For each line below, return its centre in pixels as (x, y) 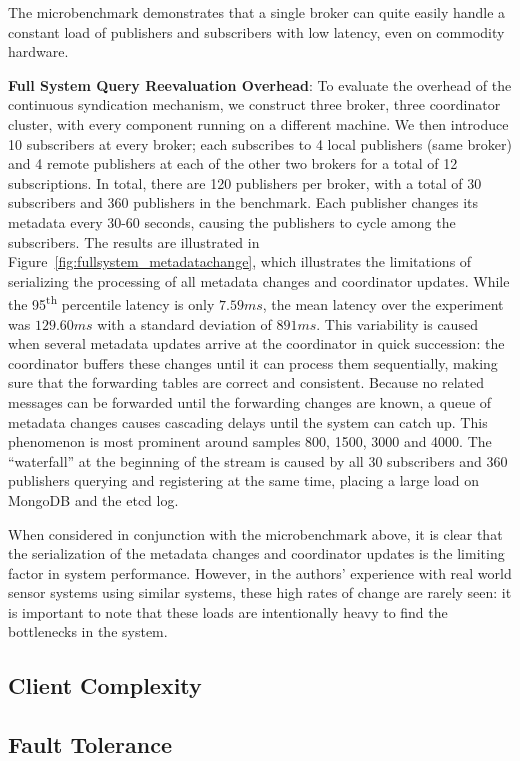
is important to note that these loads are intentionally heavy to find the (228, 611)
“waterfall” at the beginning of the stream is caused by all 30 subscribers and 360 (258, 460)
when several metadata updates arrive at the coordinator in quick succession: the (256, 343)
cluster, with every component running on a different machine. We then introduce (258, 123)
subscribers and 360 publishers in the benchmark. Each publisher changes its (243, 202)
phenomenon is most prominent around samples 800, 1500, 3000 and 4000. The (250, 441)
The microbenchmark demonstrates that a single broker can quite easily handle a (257, 12)
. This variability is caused (397, 323)
